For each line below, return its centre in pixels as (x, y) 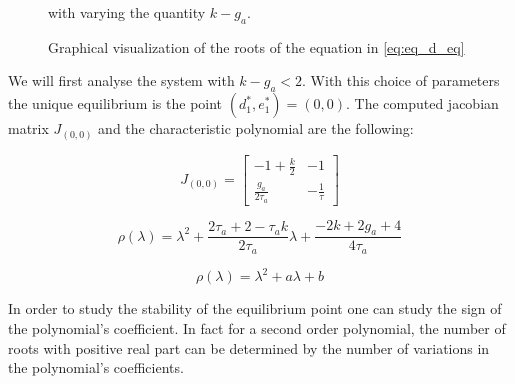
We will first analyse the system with (121, 80)
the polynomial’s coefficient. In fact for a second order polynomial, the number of (257, 327)
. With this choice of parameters (401, 80)
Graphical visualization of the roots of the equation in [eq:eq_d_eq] (256, 46)
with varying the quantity (127, 12)
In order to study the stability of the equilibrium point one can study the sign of (255, 308)
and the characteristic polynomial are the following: (256, 128)
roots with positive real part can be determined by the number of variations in (249, 347)
